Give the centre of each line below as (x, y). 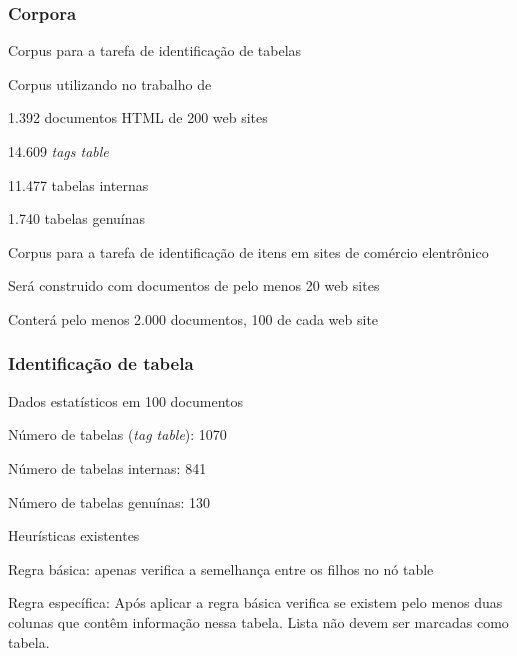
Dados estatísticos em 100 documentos (126, 400)
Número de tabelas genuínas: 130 (109, 501)
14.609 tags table (58, 151)
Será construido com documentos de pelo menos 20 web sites (194, 285)
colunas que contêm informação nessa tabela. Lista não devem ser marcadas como (258, 621)
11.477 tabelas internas (78, 184)
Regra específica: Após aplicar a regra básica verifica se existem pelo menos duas (255, 602)
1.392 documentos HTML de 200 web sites (138, 117)
